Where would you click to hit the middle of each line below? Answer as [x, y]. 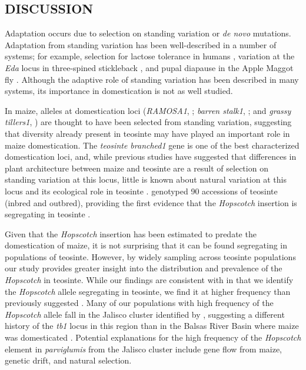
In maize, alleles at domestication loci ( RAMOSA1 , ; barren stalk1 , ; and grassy [148, 110]
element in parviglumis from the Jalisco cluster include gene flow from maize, [144, 349]
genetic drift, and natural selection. [68, 360]
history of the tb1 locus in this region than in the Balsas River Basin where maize [152, 326]
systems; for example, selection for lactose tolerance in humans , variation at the [150, 56]
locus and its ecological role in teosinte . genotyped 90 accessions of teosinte [141, 191]
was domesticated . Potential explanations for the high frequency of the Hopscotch [153, 337]
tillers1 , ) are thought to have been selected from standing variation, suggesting [148, 122]
